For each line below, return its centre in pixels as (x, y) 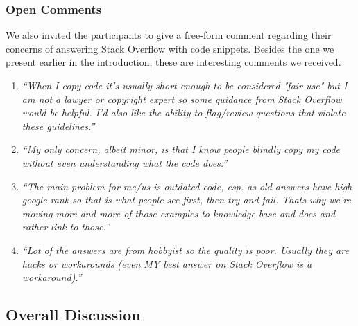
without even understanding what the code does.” (125, 162)
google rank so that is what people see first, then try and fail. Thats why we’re (186, 200)
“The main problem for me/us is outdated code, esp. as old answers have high (187, 186)
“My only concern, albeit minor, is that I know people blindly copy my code (181, 149)
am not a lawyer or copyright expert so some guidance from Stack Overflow (182, 99)
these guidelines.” (58, 126)
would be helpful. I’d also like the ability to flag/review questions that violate (184, 112)
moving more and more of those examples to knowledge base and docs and (179, 213)
